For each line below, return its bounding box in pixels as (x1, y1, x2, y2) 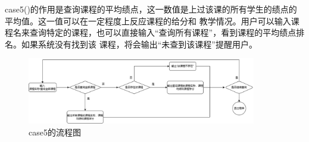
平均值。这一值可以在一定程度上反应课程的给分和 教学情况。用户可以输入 (5, 14, 291, 27)
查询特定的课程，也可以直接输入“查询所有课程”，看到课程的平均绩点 (29, 26, 296, 39)
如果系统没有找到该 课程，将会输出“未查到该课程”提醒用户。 (21, 37, 257, 50)
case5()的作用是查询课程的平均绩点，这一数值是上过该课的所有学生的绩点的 (5, 3, 297, 15)
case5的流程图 (29, 125, 81, 138)
